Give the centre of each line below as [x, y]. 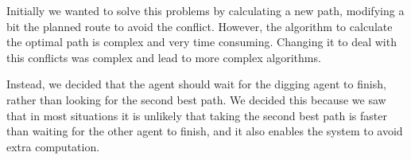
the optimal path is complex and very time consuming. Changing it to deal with [202, 42]
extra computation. [53, 146]
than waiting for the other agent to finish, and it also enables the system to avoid [205, 131]
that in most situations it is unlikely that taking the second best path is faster [197, 115]
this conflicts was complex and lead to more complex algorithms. [164, 57]
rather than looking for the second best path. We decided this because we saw [196, 99]
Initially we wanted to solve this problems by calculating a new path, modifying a [205, 10]
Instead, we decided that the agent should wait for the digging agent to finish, [196, 84]
